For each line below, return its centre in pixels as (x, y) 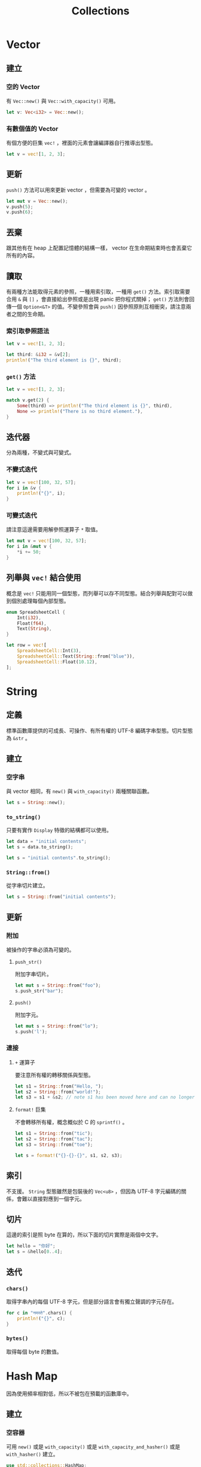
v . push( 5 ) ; (20, 207)
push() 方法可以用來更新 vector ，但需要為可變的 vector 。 (78, 190)
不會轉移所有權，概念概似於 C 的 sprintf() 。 (71, 1122)
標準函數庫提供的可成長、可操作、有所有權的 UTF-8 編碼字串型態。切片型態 (100, 731)
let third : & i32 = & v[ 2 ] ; (38, 355)
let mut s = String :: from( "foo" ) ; (58, 985)
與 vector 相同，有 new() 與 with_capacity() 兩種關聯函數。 (79, 792)
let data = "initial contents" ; (46, 842)
